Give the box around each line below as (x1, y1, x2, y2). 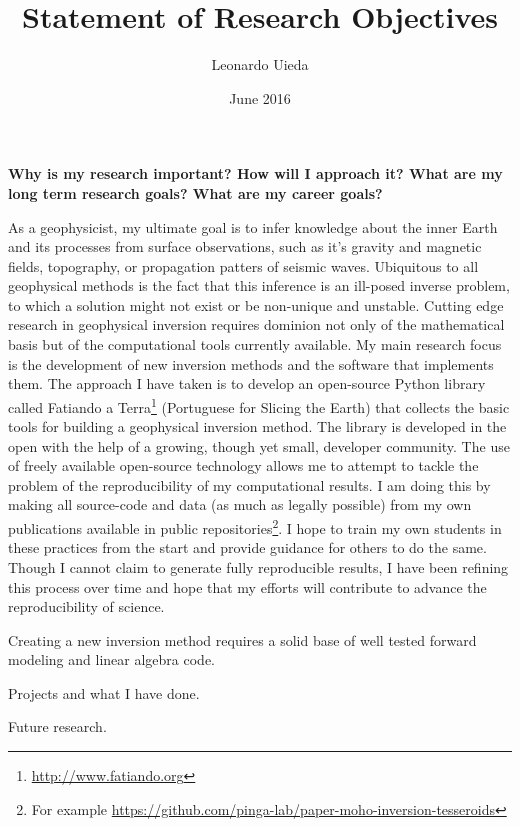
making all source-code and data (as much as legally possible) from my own (8, 494, 472, 515)
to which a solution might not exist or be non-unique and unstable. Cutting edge (8, 294, 504, 315)
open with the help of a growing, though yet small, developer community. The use (8, 435, 510, 456)
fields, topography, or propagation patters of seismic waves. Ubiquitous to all (8, 255, 479, 276)
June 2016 (229, 87, 291, 108)
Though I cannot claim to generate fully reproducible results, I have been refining (8, 556, 509, 577)
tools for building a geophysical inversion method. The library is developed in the (8, 416, 507, 437)
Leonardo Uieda (211, 54, 309, 75)
